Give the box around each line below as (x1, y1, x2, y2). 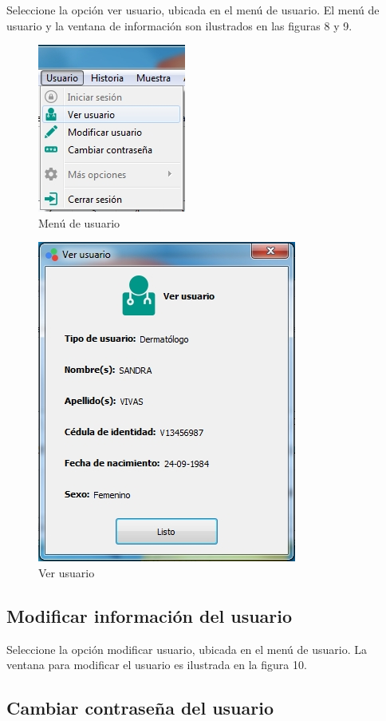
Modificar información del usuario (6, 603, 293, 628)
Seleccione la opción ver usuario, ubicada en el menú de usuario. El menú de (6, 2, 380, 18)
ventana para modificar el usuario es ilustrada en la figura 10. (6, 656, 307, 673)
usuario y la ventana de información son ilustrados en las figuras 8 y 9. (6, 17, 353, 34)
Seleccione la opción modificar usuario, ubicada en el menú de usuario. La (6, 640, 367, 657)
